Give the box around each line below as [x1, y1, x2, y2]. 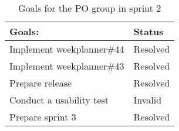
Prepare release [9, 76, 72, 89]
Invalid [133, 93, 162, 106]
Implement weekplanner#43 [9, 59, 124, 73]
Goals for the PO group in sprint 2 [18, 1, 161, 15]
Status [133, 25, 164, 38]
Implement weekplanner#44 [9, 42, 124, 56]
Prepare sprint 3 [9, 110, 76, 123]
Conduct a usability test [9, 93, 109, 106]
